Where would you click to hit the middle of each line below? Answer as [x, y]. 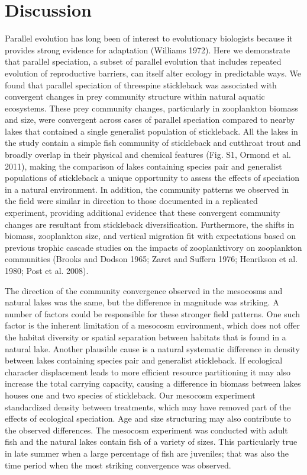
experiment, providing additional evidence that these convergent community [143, 213]
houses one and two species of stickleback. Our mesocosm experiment [130, 395]
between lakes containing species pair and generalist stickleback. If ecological [144, 360]
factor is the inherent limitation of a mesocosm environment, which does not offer [152, 325]
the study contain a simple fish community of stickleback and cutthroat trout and [153, 143]
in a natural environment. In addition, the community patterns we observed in [147, 189]
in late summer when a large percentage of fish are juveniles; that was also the [147, 453]
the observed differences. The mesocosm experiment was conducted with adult [146, 430]
